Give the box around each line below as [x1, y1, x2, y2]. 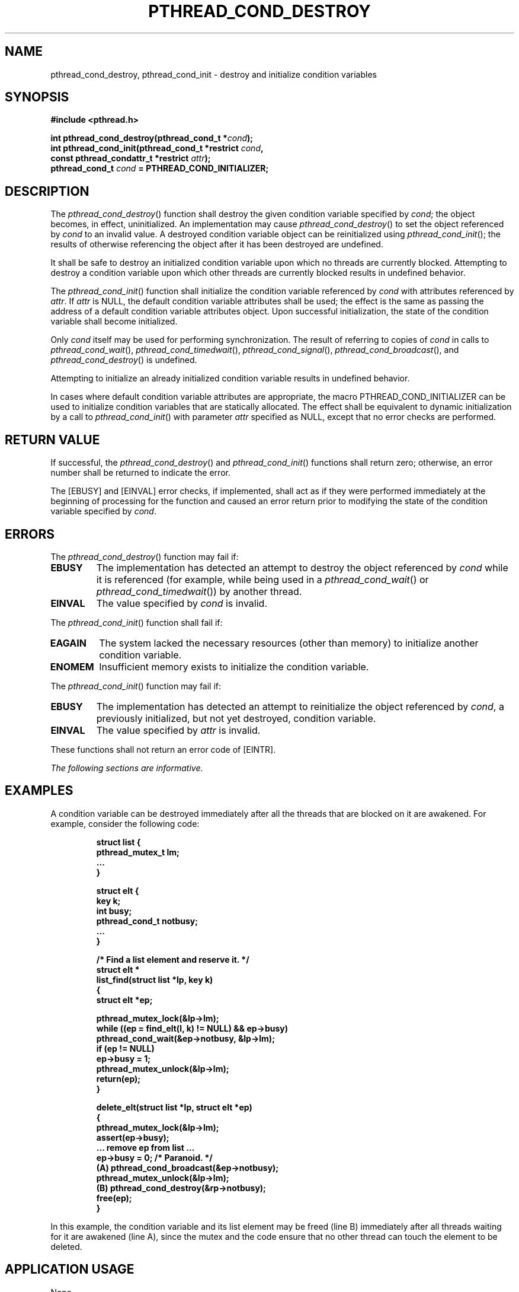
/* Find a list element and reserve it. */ [96, 954, 249, 965]
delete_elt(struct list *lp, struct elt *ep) [96, 1102, 252, 1112]
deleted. [50, 1241, 82, 1252]
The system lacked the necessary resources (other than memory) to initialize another [99, 637, 479, 649]
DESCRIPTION [5, 183, 89, 199]
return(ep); [96, 1073, 141, 1084]
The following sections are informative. [50, 762, 203, 773]
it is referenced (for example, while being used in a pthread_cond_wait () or [96, 573, 429, 585]
